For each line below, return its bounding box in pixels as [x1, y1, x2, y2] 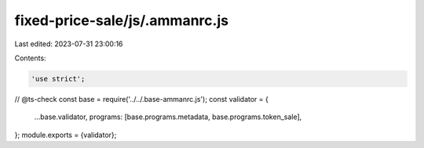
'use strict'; [31, 74, 86, 83]
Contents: [14, 53, 46, 63]
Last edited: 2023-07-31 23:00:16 [14, 39, 123, 49]
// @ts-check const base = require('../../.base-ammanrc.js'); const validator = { [14, 94, 269, 103]
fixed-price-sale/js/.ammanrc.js [14, 12, 229, 29]
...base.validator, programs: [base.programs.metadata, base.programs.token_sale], [34, 112, 302, 121]
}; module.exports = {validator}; [14, 130, 117, 139]
